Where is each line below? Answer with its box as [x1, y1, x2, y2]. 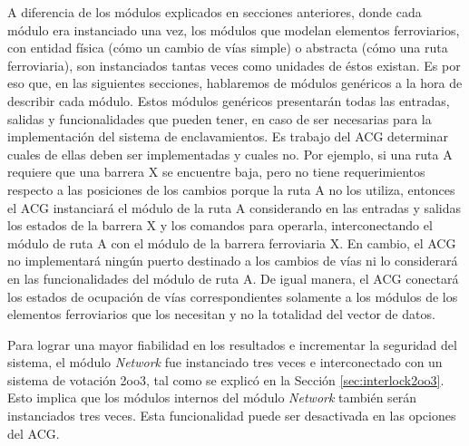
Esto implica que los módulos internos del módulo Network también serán [7, 388, 417, 407]
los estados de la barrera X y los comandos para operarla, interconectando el [7, 216, 433, 235]
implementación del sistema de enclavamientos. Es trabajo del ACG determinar [7, 127, 449, 146]
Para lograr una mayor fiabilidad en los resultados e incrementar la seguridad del [7, 334, 457, 354]
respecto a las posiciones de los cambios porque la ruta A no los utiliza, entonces [7, 179, 455, 199]
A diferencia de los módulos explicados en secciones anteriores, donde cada [7, 3, 422, 21]
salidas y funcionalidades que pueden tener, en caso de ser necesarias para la [7, 109, 432, 128]
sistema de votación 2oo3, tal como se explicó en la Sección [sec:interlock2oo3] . [7, 370, 445, 389]
